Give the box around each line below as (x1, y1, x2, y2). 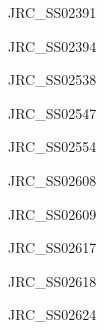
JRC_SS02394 (8, 35, 97, 56)
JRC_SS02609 (8, 203, 97, 224)
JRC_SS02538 (8, 69, 97, 90)
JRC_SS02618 (8, 270, 97, 291)
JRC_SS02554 (8, 136, 97, 157)
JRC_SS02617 (8, 237, 97, 258)
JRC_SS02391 (8, 2, 97, 22)
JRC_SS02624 (8, 304, 97, 325)
